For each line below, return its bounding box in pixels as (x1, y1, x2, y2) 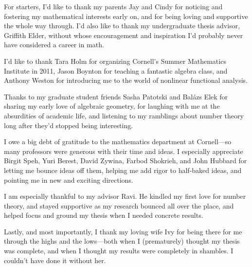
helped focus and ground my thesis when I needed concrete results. (4, 210, 203, 220)
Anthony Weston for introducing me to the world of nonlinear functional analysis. (4, 75, 248, 85)
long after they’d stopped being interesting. (4, 120, 133, 130)
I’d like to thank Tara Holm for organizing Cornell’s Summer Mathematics (4, 56, 226, 66)
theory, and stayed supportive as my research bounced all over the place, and (4, 200, 234, 210)
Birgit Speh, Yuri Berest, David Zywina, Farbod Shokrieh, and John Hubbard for (4, 155, 247, 166)
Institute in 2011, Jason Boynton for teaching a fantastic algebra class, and (4, 65, 228, 76)
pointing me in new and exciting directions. (4, 174, 133, 185)
